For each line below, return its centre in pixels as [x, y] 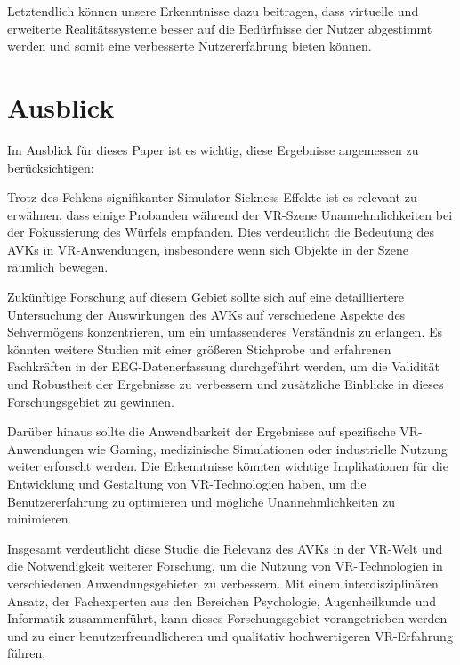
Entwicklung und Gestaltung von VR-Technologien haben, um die [187, 483]
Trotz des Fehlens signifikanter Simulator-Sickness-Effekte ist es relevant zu [212, 197]
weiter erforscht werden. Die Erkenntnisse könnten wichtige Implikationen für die [228, 466]
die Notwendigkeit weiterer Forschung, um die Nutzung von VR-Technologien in [225, 566]
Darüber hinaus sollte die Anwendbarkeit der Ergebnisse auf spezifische [202, 431]
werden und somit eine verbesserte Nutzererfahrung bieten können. [190, 46]
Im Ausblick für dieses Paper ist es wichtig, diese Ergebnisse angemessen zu [213, 149]
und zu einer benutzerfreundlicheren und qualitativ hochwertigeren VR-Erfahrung [230, 635]
